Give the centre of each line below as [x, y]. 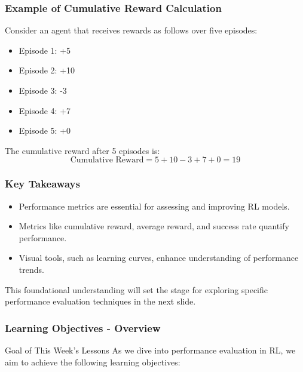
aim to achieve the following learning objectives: [93, 362]
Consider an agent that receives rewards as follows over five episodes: [131, 30]
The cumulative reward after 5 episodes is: [82, 150]
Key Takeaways [42, 184]
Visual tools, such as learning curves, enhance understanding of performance [159, 258]
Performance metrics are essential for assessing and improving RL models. [154, 206]
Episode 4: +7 [45, 110]
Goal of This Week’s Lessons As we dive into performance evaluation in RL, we [150, 350]
